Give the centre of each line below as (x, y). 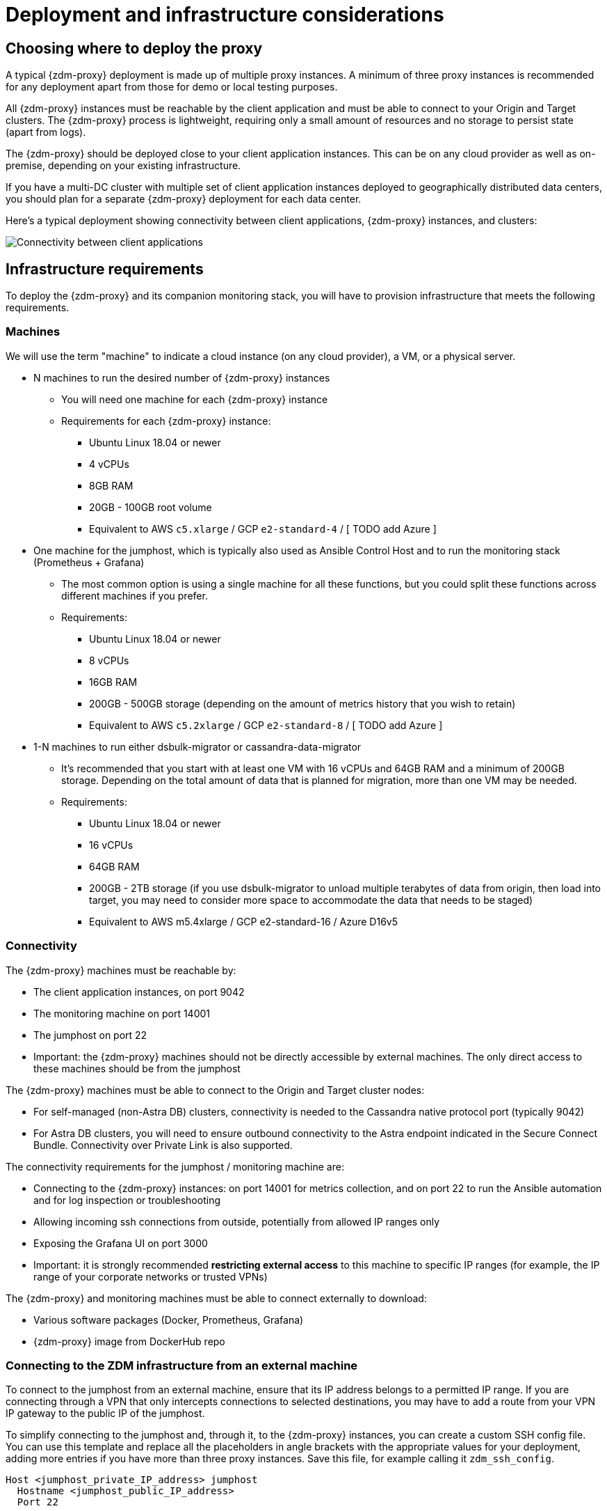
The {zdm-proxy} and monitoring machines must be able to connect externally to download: (216, 1298)
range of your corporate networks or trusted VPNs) (151, 1276)
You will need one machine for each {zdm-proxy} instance (195, 399)
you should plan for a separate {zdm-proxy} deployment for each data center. (184, 199)
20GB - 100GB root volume (151, 507)
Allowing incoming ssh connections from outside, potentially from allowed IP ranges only (237, 1221)
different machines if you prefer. (135, 595)
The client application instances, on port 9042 (139, 992)
